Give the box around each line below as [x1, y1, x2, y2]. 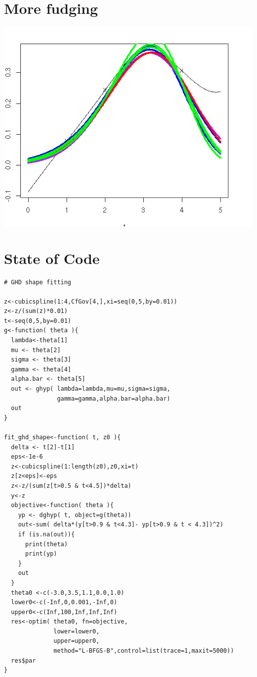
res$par [11, 657, 36, 664]
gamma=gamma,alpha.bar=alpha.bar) [57, 395, 171, 402]
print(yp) [25, 550, 57, 558]
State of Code [4, 248, 100, 268]
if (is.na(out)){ [18, 530, 75, 538]
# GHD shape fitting [4, 278, 72, 286]
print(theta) [25, 540, 68, 548]
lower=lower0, [53, 627, 100, 635]
